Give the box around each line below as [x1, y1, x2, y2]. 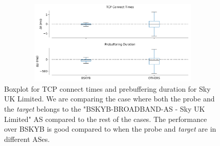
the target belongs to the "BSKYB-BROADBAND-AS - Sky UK [4, 103, 205, 114]
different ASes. [4, 133, 50, 144]
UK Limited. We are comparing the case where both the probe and [4, 93, 215, 104]
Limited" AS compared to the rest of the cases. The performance [4, 113, 207, 124]
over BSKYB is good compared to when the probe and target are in [4, 123, 216, 134]
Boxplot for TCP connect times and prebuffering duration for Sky [4, 83, 211, 94]
